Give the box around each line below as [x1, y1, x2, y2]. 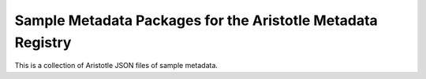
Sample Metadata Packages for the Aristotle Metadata [14, 12, 378, 29]
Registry [14, 34, 72, 51]
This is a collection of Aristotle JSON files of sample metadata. [14, 61, 219, 70]
